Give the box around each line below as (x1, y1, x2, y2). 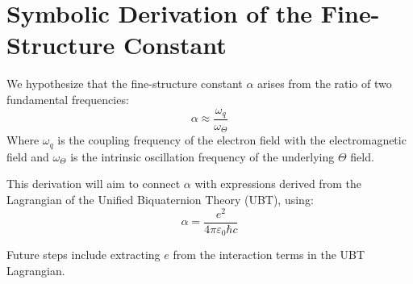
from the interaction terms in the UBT (173, 246, 365, 263)
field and (6, 148, 49, 165)
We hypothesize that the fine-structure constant (6, 75, 243, 92)
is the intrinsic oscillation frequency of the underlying (70, 148, 335, 165)
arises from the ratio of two (257, 75, 392, 92)
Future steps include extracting (6, 246, 161, 263)
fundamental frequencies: (6, 90, 129, 107)
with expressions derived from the (194, 175, 361, 192)
